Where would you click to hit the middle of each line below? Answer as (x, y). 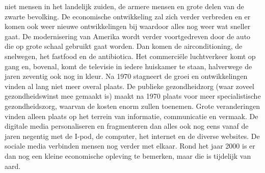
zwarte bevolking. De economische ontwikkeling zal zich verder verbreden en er (128, 16)
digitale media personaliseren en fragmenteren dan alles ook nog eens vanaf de (127, 126)
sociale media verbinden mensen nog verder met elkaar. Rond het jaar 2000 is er (130, 146)
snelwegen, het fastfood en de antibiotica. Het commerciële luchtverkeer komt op (130, 56)
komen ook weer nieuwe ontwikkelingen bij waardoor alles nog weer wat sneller (128, 26)
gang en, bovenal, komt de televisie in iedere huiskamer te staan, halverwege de (128, 66)
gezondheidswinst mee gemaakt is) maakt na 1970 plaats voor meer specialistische (133, 96)
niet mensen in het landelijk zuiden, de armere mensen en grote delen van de (124, 6)
